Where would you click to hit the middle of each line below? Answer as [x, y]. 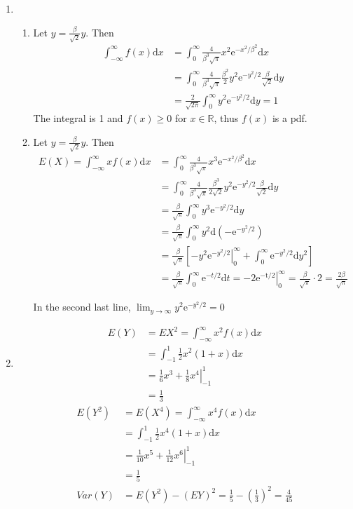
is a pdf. [290, 118]
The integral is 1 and [78, 118]
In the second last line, [82, 307]
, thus [226, 118]
